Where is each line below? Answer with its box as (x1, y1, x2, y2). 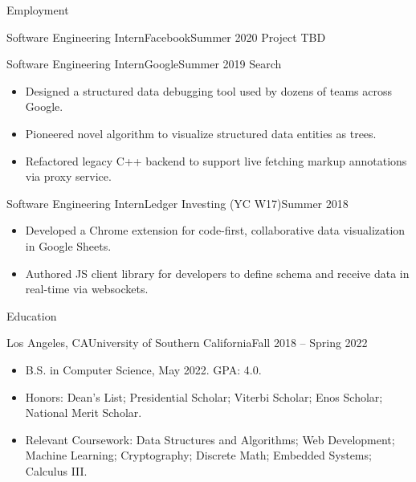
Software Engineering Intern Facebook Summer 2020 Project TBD (6, 28, 326, 45)
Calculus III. (25, 462, 88, 479)
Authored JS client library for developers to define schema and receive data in (25, 264, 410, 281)
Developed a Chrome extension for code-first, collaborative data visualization (25, 222, 406, 239)
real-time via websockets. (25, 280, 149, 297)
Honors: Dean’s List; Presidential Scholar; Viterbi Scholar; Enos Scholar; (25, 388, 383, 405)
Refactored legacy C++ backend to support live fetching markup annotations (25, 152, 407, 169)
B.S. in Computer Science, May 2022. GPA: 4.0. (25, 361, 262, 378)
